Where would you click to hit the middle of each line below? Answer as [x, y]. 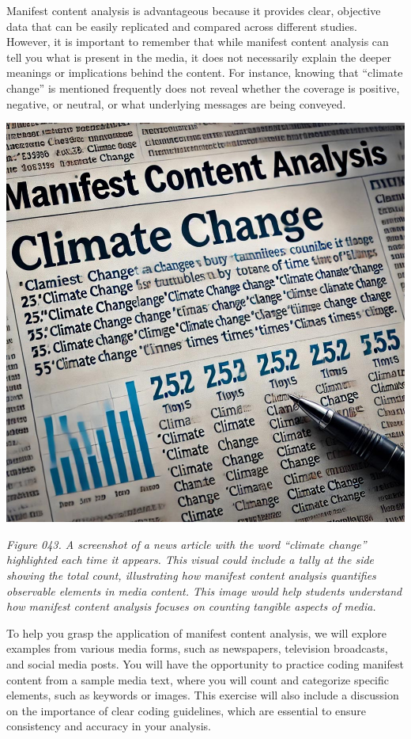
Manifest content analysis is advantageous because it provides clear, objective [194, 10]
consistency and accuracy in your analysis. [109, 726]
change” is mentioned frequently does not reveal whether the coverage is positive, [203, 88]
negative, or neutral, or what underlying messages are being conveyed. [176, 103]
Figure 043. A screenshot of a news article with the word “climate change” [187, 544]
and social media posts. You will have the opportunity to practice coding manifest [205, 663]
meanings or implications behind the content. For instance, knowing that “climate [205, 72]
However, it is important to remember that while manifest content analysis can [198, 42]
